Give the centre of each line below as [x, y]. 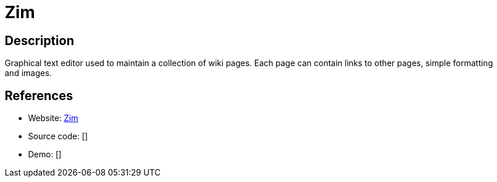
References [39, 95]
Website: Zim [53, 118]
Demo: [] [45, 154]
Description [39, 40]
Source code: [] [58, 136]
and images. [28, 73]
